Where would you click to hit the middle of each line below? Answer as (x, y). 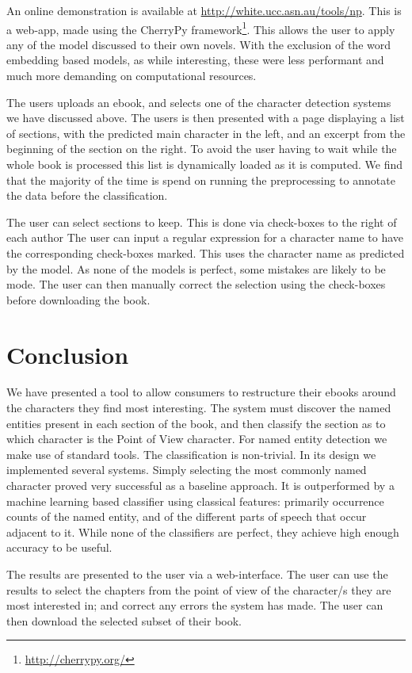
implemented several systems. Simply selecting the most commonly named (187, 470)
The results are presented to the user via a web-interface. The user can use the (197, 574)
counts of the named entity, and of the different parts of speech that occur (187, 516)
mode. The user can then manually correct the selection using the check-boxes (196, 284)
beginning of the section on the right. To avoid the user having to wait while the (202, 149)
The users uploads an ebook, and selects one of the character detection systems (199, 102)
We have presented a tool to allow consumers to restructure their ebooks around (201, 392)
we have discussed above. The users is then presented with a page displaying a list (206, 118)
